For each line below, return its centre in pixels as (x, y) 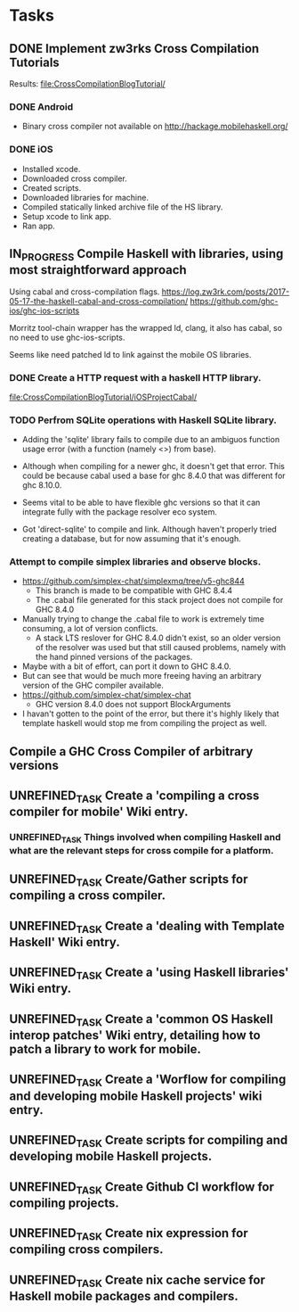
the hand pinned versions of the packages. (114, 657)
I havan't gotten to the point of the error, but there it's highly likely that (150, 714)
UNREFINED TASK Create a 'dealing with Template (147, 927)
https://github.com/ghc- (234, 301)
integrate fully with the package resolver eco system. (120, 512)
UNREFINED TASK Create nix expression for (129, 1234)
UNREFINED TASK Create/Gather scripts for (129, 880)
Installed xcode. (51, 169)
